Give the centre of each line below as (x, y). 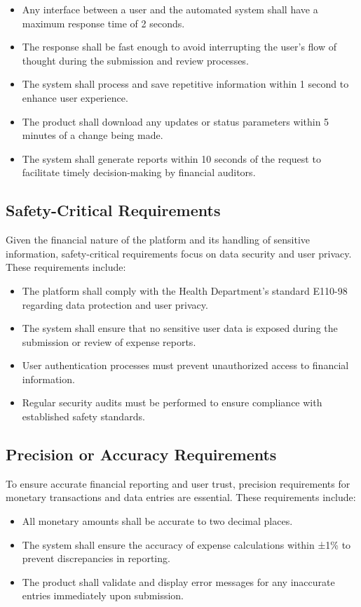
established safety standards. (83, 416)
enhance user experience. (75, 97)
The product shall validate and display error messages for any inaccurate (178, 581)
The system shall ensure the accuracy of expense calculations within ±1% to (186, 544)
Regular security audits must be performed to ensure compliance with (172, 402)
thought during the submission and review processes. (135, 60)
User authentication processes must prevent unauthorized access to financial (185, 365)
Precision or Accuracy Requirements (141, 454)
